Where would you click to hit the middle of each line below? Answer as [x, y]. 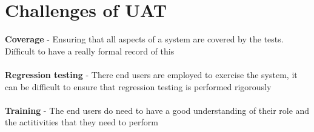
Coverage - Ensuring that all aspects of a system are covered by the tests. [144, 39]
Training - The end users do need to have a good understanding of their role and [157, 110]
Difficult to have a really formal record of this [90, 51]
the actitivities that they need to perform [82, 122]
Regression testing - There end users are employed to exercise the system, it [151, 74]
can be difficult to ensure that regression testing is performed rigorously [138, 86]
